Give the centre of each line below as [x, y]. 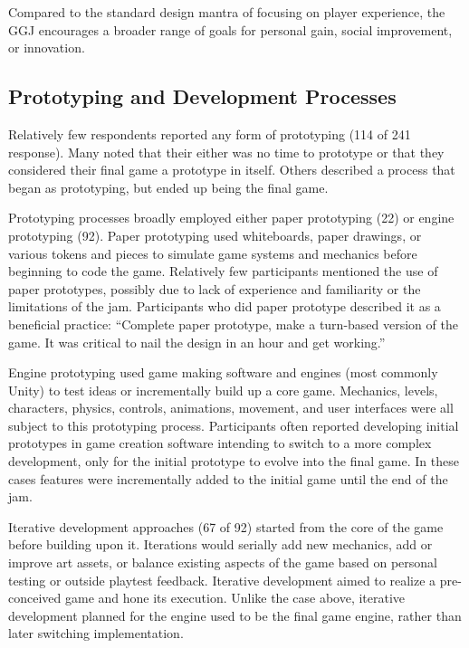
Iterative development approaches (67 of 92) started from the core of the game [226, 526]
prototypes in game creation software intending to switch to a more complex [220, 443]
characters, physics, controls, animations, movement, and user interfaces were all [231, 408]
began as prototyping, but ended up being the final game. [168, 187]
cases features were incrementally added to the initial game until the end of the [228, 478]
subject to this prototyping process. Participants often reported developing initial [234, 425]
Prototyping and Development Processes [202, 96]
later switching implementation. [96, 633]
